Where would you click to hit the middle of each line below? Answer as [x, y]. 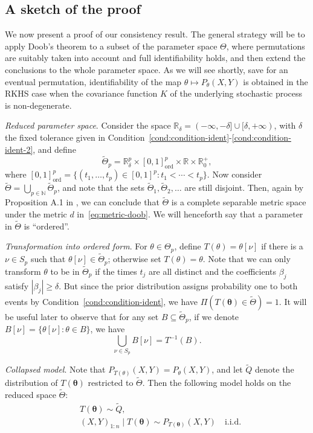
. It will [293, 301]
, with [285, 125]
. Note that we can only [247, 259]
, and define [54, 149]
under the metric [36, 213]
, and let [227, 369]
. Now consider [234, 174]
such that [48, 259]
